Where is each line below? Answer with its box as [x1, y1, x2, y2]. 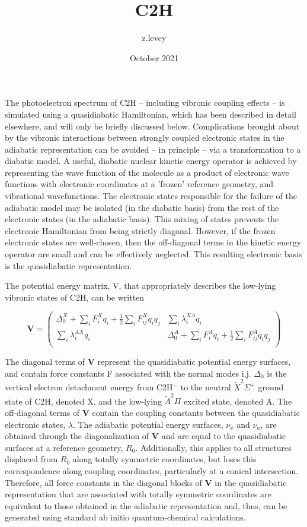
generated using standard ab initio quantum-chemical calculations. [5, 511, 246, 523]
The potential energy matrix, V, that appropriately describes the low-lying [5, 279, 276, 292]
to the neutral [180, 381, 231, 393]
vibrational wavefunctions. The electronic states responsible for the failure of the [5, 190, 297, 202]
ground [258, 381, 284, 393]
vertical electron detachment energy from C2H [5, 381, 173, 393]
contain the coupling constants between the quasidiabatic [92, 406, 300, 418]
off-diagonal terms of [5, 406, 80, 418]
